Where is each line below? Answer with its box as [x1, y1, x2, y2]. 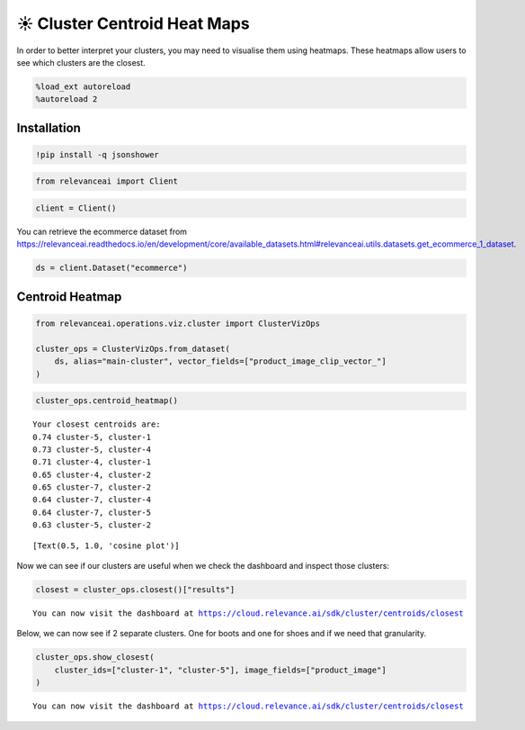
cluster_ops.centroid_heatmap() [35, 396, 179, 406]
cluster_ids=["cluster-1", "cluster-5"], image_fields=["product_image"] [54, 664, 387, 675]
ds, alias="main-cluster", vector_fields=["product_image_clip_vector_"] [54, 356, 387, 366]
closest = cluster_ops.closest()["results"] [35, 585, 236, 595]
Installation [16, 120, 81, 135]
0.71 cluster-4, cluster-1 [32, 457, 152, 467]
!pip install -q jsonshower [35, 149, 159, 159]
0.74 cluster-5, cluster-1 [32, 432, 152, 442]
